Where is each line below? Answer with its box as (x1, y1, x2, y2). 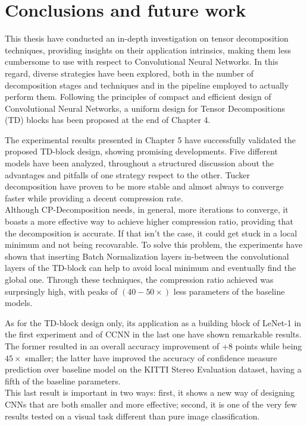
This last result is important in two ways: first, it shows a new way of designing (5, 386, 295, 399)
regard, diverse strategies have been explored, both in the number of (5, 67, 254, 79)
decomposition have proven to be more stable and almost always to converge (5, 180, 284, 193)
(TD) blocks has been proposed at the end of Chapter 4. (5, 113, 211, 126)
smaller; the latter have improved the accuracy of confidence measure (25, 351, 277, 364)
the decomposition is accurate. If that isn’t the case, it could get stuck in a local (5, 226, 297, 239)
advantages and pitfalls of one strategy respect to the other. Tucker (5, 168, 250, 181)
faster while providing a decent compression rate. (5, 191, 183, 204)
